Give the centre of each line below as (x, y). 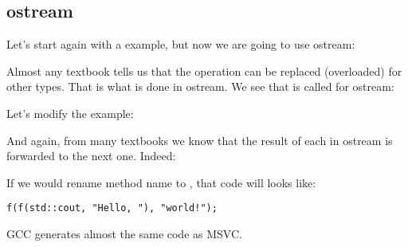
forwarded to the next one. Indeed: (91, 156)
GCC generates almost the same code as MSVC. (124, 234)
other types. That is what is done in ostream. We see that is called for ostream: (200, 86)
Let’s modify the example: (70, 113)
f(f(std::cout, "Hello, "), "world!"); (112, 208)
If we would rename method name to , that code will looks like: (161, 182)
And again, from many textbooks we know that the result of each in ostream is (200, 140)
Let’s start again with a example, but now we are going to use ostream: (181, 44)
